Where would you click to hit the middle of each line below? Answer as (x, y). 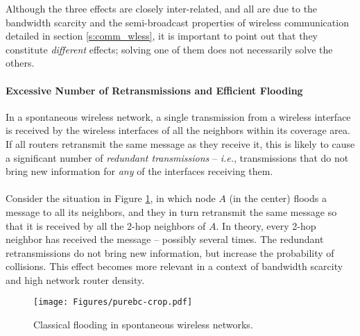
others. (20, 63)
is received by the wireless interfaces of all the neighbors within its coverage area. (178, 130)
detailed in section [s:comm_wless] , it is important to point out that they (162, 36)
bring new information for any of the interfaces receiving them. (139, 171)
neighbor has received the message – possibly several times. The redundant (165, 239)
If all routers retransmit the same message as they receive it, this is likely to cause (180, 143)
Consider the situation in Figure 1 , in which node (111, 198)
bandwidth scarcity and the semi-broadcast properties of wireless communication (177, 22)
